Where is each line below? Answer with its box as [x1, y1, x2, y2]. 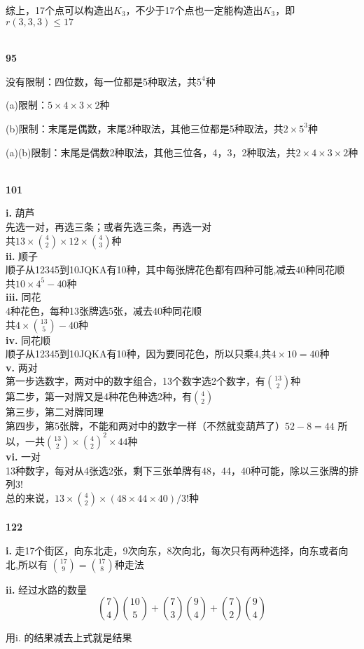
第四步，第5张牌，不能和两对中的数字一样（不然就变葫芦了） [6, 418, 285, 432]
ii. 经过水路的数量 [6, 582, 87, 596]
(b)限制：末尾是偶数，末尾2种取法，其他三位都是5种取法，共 [6, 121, 283, 135]
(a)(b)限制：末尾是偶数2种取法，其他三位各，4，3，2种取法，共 [6, 144, 296, 159]
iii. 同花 [6, 289, 41, 304]
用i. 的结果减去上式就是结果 [6, 630, 132, 645]
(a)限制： [6, 97, 48, 112]
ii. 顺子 [6, 248, 38, 263]
